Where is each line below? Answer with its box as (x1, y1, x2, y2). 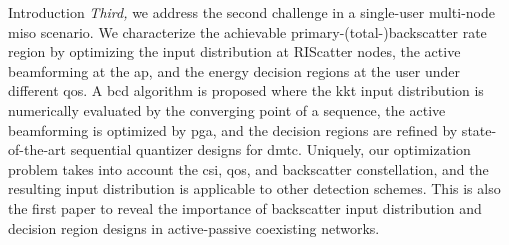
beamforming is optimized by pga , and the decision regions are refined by (8, 119, 458, 140)
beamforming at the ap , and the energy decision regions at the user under (8, 60, 460, 81)
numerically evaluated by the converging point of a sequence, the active (8, 99, 446, 120)
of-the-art (8, 139, 66, 160)
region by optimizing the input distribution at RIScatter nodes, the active (8, 41, 461, 62)
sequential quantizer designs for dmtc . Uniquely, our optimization (70, 139, 471, 160)
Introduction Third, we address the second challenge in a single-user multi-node (8, 2, 496, 22)
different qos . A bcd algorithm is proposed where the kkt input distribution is (8, 80, 484, 101)
